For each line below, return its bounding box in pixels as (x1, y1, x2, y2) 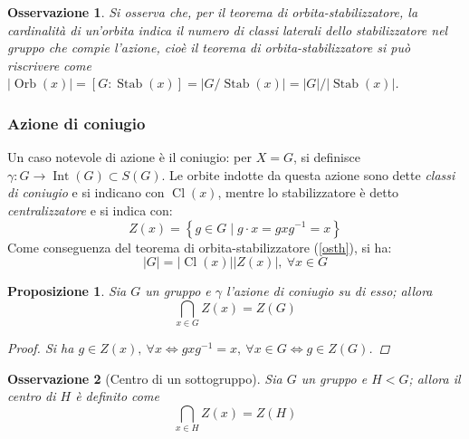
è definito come (75, 387, 159, 406)
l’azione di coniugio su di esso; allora (226, 282, 433, 301)
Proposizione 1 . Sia (7, 282, 127, 301)
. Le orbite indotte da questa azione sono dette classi (161, 165, 455, 184)
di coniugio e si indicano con (7, 183, 165, 202)
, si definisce (292, 148, 360, 167)
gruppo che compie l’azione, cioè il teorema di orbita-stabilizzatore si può (7, 38, 411, 57)
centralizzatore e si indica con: (7, 200, 173, 219)
